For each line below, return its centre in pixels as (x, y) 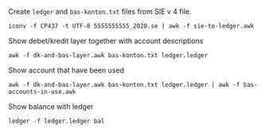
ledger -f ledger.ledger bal (57, 121)
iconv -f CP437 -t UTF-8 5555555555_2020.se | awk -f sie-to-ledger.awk (131, 26)
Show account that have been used (66, 70)
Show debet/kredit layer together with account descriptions (106, 41)
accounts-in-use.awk (43, 92)
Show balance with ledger (51, 106)
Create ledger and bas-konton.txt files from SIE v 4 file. (100, 12)
